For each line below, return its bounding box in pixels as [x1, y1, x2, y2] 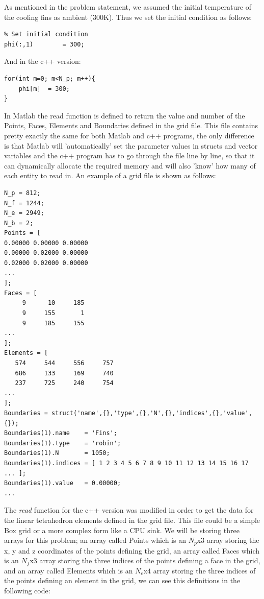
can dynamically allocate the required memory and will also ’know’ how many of [4, 160, 256, 171]
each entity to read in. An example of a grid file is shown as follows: [4, 170, 216, 181]
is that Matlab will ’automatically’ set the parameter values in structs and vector [4, 140, 258, 151]
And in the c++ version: [4, 56, 81, 66]
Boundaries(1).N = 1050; [4, 449, 110, 457]
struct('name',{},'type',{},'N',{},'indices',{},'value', [51, 409, 252, 417]
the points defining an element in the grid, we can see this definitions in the [4, 575, 241, 586]
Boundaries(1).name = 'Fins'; [4, 429, 117, 437]
